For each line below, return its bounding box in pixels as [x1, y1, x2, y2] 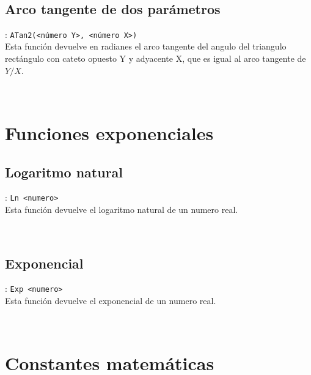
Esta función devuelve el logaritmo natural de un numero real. [5, 203, 238, 216]
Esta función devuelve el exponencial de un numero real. [5, 294, 216, 307]
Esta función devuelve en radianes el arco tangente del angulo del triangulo [5, 40, 287, 53]
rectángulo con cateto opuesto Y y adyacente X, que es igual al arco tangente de [5, 52, 306, 65]
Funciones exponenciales [5, 121, 214, 146]
